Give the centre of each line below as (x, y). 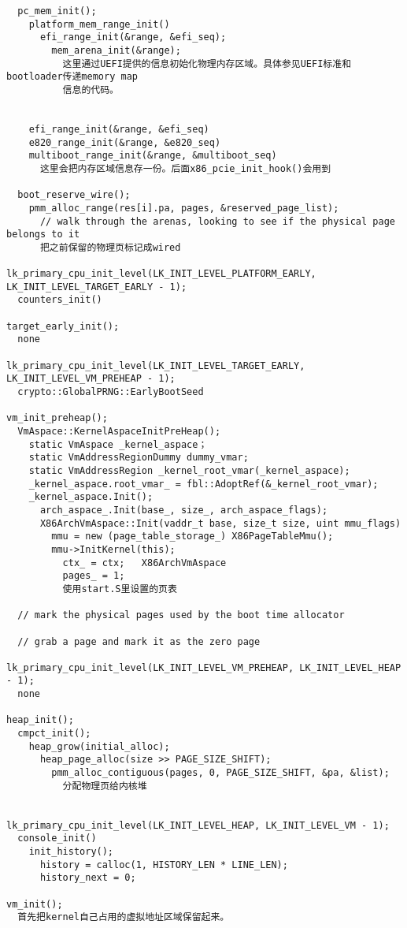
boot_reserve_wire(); (74, 195)
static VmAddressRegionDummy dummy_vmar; (139, 458)
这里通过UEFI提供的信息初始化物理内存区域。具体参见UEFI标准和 (207, 63)
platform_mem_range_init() (99, 24)
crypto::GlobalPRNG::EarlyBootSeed (111, 392)
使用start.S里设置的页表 (120, 589)
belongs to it (43, 235)
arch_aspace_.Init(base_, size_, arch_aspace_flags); (184, 510)
